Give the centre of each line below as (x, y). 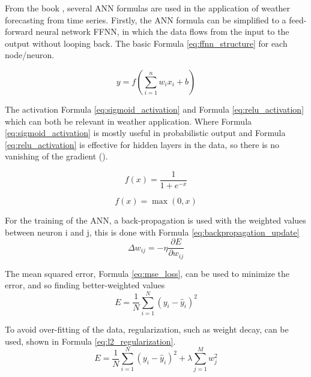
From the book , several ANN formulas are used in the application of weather (148, 8)
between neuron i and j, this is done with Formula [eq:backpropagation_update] (152, 232)
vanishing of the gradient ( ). (56, 156)
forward (19, 31)
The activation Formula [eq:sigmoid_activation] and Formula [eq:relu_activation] (155, 109)
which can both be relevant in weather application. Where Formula (128, 121)
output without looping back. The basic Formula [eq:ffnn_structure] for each (146, 43)
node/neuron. (30, 55)
